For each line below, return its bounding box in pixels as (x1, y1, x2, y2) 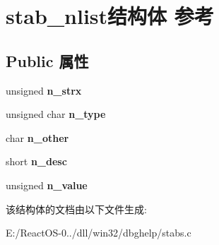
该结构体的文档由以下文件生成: (6, 201, 147, 216)
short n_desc (6, 154, 67, 169)
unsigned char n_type (6, 107, 106, 121)
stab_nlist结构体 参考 (6, 1, 214, 30)
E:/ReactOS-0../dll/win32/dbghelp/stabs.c (6, 225, 191, 240)
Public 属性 (6, 49, 89, 71)
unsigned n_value (6, 177, 88, 192)
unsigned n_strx (6, 83, 82, 97)
